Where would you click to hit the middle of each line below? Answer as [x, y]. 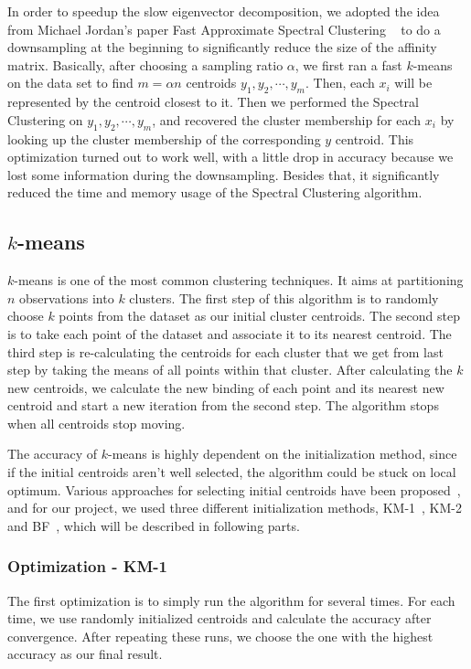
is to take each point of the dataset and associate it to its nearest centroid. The [230, 333]
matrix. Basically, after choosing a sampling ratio [145, 64]
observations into [67, 297]
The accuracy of [53, 454]
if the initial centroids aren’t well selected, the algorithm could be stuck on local [232, 472]
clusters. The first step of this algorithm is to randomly [284, 297]
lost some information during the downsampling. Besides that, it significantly [224, 174]
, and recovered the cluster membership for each [287, 119]
